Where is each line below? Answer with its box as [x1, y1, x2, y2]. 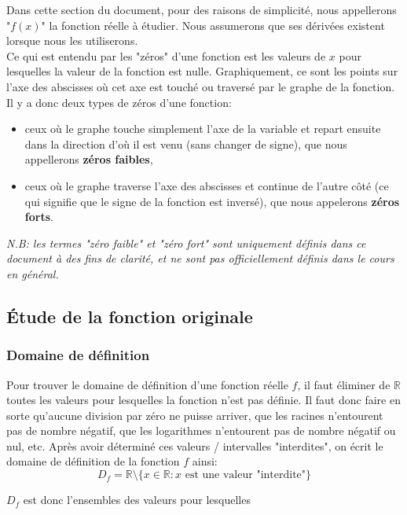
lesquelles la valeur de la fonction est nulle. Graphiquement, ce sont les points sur [6, 63, 398, 79]
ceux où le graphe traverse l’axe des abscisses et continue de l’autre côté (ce [24, 177, 389, 193]
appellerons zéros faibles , [24, 151, 153, 167]
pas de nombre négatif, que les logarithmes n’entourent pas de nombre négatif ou [6, 422, 396, 439]
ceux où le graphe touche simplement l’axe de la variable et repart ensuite [24, 120, 381, 137]
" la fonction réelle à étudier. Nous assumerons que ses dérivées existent [41, 17, 385, 33]
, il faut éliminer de [297, 376, 390, 392]
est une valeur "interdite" [185, 469, 306, 481]
